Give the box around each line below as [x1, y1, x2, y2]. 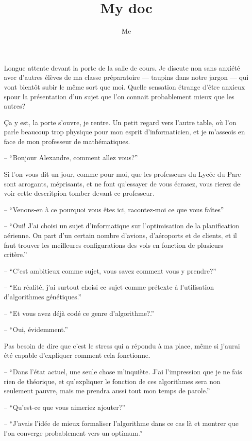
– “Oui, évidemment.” [4, 324, 68, 334]
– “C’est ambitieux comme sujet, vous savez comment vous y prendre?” [4, 265, 217, 276]
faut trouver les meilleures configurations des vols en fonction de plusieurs [4, 239, 223, 250]
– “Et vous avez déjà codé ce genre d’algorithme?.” [4, 308, 154, 318]
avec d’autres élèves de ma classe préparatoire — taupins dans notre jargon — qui [4, 72, 249, 82]
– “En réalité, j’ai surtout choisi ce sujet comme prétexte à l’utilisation [4, 282, 214, 292]
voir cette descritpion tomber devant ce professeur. [4, 188, 154, 198]
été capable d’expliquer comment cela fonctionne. [4, 350, 151, 360]
